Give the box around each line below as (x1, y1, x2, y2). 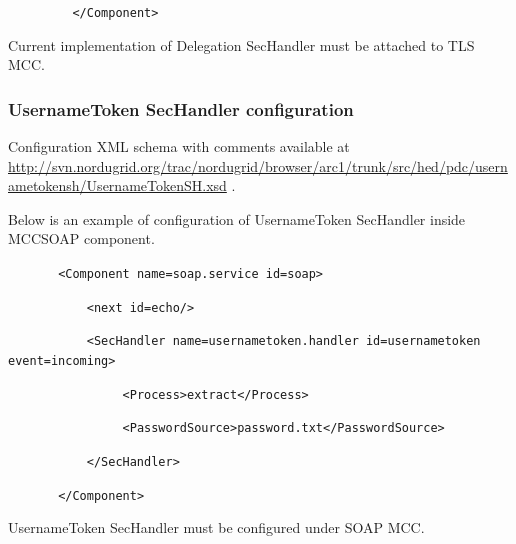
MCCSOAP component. (8, 228, 155, 249)
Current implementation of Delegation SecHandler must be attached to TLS (8, 34, 475, 55)
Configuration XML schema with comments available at (8, 136, 350, 157)
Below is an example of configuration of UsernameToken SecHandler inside (8, 208, 466, 229)
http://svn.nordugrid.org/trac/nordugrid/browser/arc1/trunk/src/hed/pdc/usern (8, 155, 508, 176)
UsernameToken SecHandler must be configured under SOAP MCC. (8, 517, 425, 538)
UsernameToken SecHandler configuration (8, 96, 354, 121)
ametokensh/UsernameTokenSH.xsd (8, 175, 227, 196)
